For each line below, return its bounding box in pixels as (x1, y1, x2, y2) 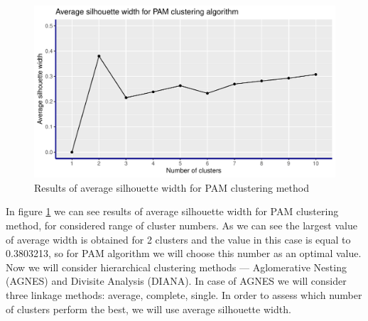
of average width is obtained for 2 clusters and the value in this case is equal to (6, 232, 351, 246)
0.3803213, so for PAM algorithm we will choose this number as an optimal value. (6, 246, 362, 261)
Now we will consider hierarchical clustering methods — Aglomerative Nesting (6, 259, 347, 274)
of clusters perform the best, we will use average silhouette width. (6, 301, 291, 316)
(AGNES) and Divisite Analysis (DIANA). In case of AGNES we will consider (6, 273, 347, 288)
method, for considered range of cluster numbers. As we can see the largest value (6, 218, 357, 232)
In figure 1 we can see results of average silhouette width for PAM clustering (6, 204, 339, 219)
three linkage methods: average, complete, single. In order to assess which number (6, 287, 362, 302)
